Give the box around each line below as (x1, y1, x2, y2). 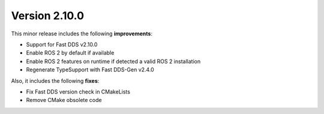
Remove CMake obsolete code (26, 97, 102, 104)
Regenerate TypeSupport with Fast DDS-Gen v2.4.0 (26, 66, 154, 73)
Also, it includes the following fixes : (11, 77, 100, 84)
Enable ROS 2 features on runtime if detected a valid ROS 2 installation (26, 58, 201, 65)
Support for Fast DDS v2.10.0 (26, 41, 98, 48)
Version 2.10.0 (11, 9, 84, 22)
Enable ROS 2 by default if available (26, 49, 115, 56)
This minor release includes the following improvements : (11, 30, 153, 37)
